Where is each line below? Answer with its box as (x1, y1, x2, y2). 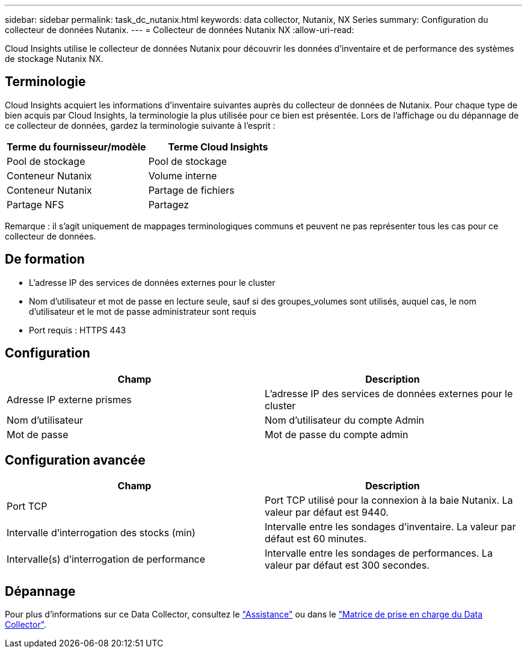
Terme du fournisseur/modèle (7, 140, 146, 153)
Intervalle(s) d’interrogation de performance (7, 553, 206, 566)
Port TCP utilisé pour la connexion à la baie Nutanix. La (265, 494, 513, 507)
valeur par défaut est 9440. (265, 506, 389, 519)
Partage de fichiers (148, 184, 235, 196)
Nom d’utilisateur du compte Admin (265, 413, 425, 426)
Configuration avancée (5, 452, 146, 468)
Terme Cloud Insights (168, 140, 268, 153)
